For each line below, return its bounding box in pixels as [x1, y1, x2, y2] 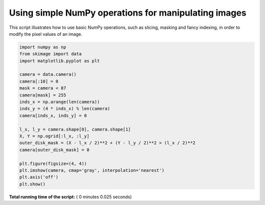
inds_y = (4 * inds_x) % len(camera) [19, 106, 110, 112]
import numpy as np [19, 44, 66, 50]
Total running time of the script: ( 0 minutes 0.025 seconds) [9, 194, 132, 200]
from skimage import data [19, 51, 82, 57]
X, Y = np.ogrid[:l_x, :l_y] [19, 134, 90, 139]
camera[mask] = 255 [19, 92, 66, 98]
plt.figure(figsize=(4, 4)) [19, 160, 87, 166]
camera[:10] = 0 [19, 78, 59, 84]
